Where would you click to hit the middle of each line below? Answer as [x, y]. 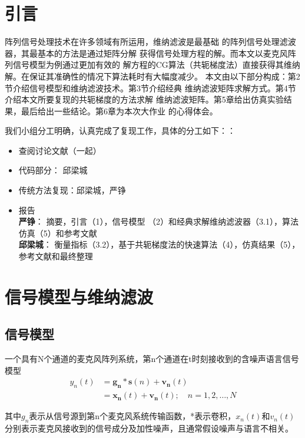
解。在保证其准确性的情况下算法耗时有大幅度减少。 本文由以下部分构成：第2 [152, 76]
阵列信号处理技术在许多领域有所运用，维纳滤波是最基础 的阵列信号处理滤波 [150, 42]
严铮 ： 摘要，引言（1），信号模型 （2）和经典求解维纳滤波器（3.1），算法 [159, 221]
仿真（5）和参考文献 [58, 233]
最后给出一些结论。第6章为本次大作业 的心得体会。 [119, 111]
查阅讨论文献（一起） [60, 150]
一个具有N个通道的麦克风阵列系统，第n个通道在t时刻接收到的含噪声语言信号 [152, 359]
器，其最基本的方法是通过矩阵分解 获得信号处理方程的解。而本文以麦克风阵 [150, 53]
